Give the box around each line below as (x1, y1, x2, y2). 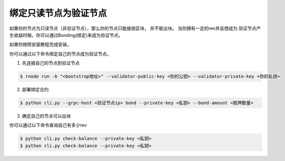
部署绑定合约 (22, 86, 49, 93)
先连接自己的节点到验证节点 (22, 60, 80, 66)
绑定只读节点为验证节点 (9, 8, 107, 19)
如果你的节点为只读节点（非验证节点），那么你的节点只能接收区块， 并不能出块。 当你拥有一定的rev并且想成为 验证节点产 (9, 25, 261, 31)
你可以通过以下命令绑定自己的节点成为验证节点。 (9, 50, 111, 57)
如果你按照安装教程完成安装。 (9, 41, 72, 47)
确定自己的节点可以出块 (22, 113, 71, 119)
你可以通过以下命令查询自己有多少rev (9, 122, 87, 128)
